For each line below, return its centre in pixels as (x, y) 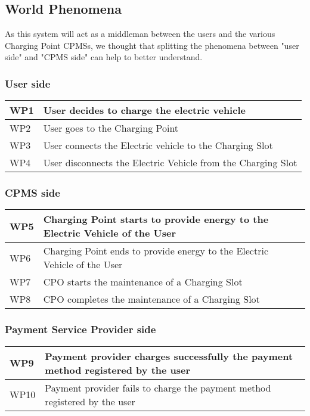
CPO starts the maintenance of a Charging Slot (143, 282)
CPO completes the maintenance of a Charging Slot (151, 299)
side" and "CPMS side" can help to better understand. (104, 57)
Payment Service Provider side (80, 329)
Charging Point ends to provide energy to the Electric (156, 251)
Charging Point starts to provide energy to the (156, 219)
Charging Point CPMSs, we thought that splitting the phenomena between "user (152, 45)
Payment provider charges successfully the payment (169, 356)
